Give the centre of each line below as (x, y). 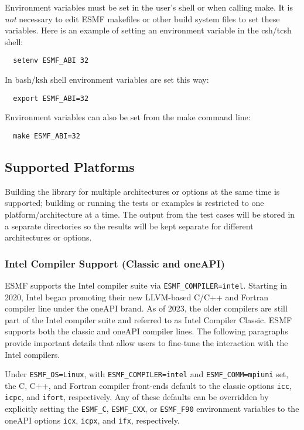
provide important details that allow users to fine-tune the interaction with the (146, 342)
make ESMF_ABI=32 (47, 136)
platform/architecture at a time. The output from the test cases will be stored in (150, 214)
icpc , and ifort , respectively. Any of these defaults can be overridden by (137, 397)
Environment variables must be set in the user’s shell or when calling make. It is (149, 7)
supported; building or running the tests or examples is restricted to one (134, 203)
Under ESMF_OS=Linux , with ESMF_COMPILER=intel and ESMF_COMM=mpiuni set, (147, 374)
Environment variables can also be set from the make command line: (128, 117)
